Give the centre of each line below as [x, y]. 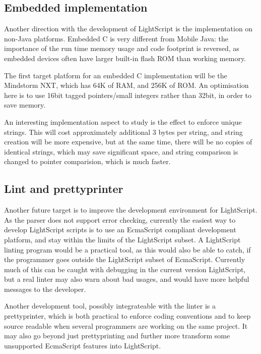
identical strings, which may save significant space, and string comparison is [121, 151]
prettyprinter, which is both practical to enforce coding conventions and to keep [127, 316]
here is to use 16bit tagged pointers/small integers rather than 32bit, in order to [128, 95]
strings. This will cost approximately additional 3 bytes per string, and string [123, 132]
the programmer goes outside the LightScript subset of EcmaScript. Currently [125, 259]
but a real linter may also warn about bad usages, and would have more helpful [127, 279]
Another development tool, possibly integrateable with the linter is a [110, 306]
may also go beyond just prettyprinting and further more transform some [117, 336]
